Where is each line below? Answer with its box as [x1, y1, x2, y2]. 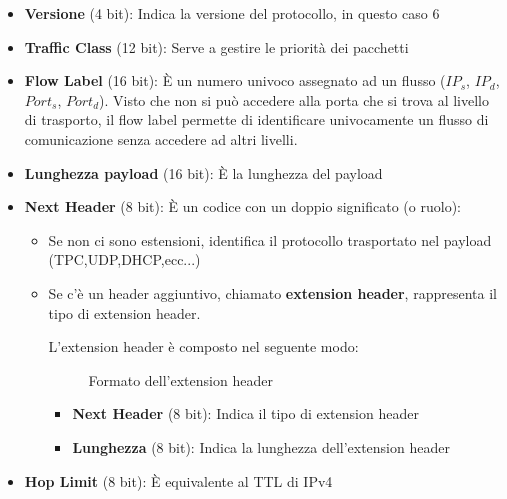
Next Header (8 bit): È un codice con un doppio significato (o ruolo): [24, 196, 461, 217]
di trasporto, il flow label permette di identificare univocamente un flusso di [24, 109, 489, 130]
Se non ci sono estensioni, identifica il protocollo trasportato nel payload [48, 229, 492, 250]
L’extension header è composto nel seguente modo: [48, 336, 359, 357]
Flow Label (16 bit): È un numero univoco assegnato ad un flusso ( [24, 70, 446, 91]
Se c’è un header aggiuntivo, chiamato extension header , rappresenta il [48, 282, 497, 303]
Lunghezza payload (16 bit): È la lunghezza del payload [24, 162, 383, 183]
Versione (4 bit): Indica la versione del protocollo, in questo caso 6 [24, 3, 440, 23]
